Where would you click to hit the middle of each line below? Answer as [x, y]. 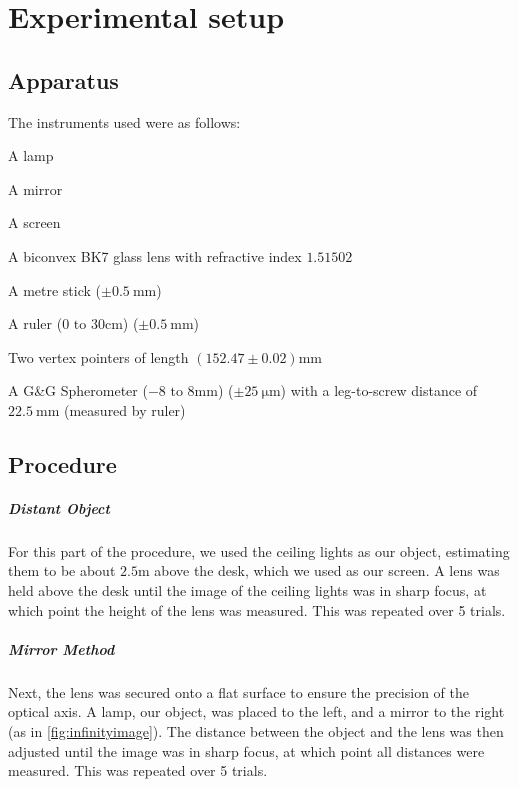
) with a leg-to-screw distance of [379, 390]
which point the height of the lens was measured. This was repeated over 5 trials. [257, 609]
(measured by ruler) [125, 409]
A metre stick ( [55, 289]
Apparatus [63, 79]
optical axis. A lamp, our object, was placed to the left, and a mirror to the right [256, 711]
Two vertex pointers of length [98, 356]
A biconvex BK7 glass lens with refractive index [155, 255]
